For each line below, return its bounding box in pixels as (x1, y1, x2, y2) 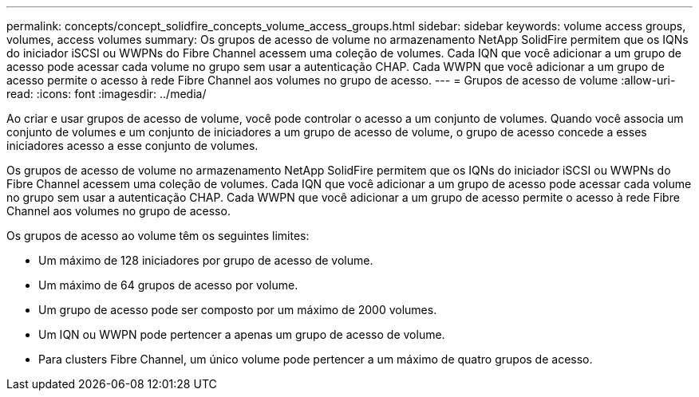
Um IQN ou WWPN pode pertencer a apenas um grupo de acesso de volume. (38, 328, 445, 341)
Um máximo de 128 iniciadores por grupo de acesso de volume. (38, 254, 373, 267)
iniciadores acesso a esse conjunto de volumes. (6, 139, 259, 152)
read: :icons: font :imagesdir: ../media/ (6, 87, 207, 100)
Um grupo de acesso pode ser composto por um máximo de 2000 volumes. (38, 303, 437, 316)
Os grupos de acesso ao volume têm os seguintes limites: (6, 229, 310, 242)
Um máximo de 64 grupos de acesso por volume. (38, 278, 298, 292)
